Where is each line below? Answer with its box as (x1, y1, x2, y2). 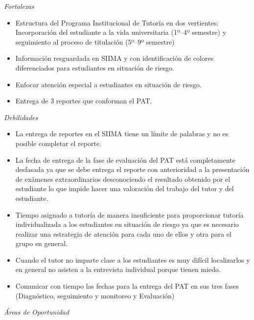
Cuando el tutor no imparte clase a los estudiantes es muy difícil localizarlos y (15, 254, 250, 265)
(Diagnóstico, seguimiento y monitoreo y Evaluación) (15, 290, 175, 300)
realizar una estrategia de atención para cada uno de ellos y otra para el (15, 228, 231, 239)
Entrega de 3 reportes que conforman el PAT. (15, 96, 152, 106)
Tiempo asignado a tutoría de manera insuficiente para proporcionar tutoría (15, 209, 244, 220)
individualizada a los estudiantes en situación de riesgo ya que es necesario (15, 219, 239, 229)
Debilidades (4, 112, 38, 122)
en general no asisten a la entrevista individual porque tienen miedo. (15, 264, 221, 274)
